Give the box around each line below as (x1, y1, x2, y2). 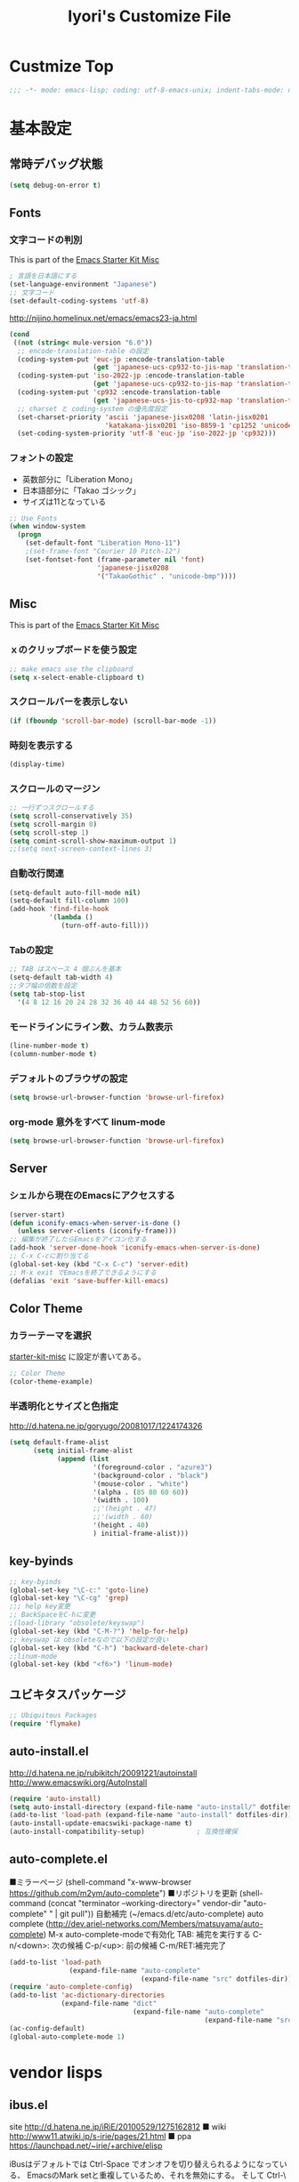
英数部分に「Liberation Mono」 (21, 473, 138, 484)
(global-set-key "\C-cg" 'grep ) (9, 1594, 129, 1603)
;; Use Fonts (9, 513, 58, 522)
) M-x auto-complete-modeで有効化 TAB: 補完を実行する (43, 1928, 251, 1939)
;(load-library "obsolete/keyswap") (9, 1619, 145, 1628)
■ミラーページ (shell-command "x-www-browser (9, 1876, 192, 1887)
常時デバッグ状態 (9, 157, 103, 172)
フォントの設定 (9, 452, 74, 465)
